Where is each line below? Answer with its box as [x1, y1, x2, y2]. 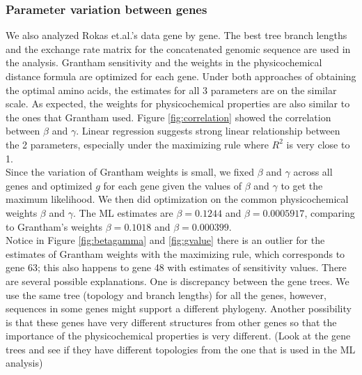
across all [293, 164, 333, 179]
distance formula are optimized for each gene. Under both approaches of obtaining [6, 69, 356, 83]
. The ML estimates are [72, 205, 173, 220]
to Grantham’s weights [6, 219, 103, 234]
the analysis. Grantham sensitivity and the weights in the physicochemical [6, 55, 322, 70]
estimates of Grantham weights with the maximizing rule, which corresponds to [6, 246, 345, 261]
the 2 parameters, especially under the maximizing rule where [6, 137, 269, 151]
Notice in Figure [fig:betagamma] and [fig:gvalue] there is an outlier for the [6, 233, 325, 247]
